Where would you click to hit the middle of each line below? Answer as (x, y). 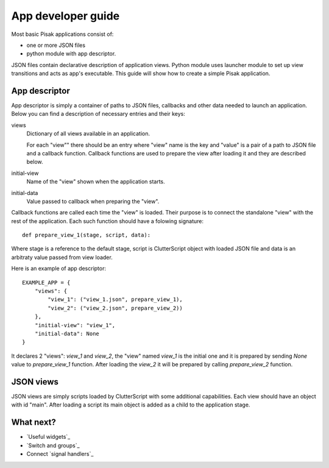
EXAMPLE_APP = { (46, 282)
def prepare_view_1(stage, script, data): (87, 235)
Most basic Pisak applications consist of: (62, 34)
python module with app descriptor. (71, 54)
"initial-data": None (67, 334)
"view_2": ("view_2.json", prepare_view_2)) (115, 308)
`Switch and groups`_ (53, 445)
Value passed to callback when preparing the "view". (93, 201)
